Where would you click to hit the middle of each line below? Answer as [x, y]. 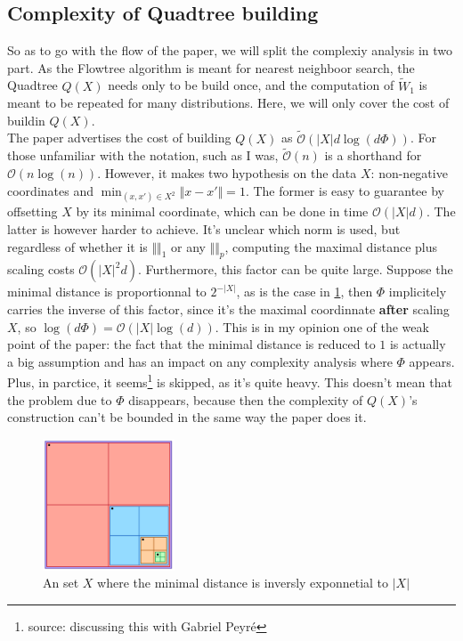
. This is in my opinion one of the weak [322, 326]
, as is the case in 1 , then [305, 292]
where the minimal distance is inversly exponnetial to [243, 583]
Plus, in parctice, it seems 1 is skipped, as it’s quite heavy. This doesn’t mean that [230, 381]
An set [61, 583]
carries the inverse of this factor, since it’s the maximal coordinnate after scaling [228, 309]
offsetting [32, 211]
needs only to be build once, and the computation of [251, 85]
